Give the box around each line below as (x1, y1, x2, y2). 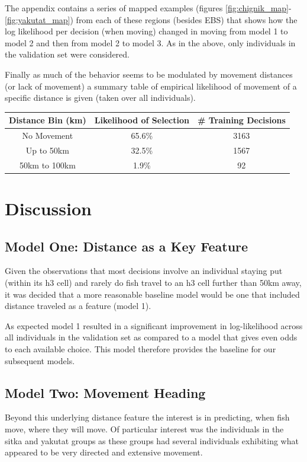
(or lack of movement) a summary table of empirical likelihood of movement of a (5, 79, 297, 92)
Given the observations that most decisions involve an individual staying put (5, 265, 283, 277)
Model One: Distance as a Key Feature (5, 237, 248, 255)
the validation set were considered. (5, 48, 130, 60)
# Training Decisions (197, 114, 286, 126)
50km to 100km (19, 158, 76, 171)
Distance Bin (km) (9, 114, 86, 126)
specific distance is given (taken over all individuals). (5, 91, 196, 104)
